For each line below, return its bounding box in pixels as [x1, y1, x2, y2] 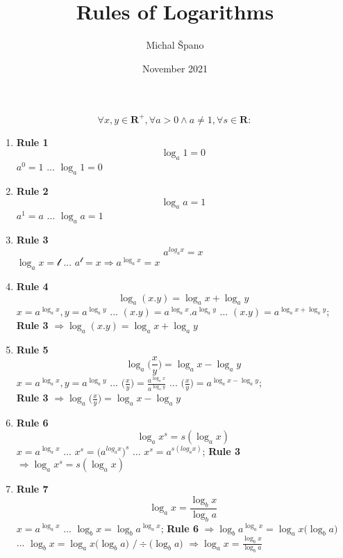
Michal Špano [146, 38, 204, 52]
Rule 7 [16, 481, 49, 496]
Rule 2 [16, 184, 49, 198]
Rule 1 [16, 134, 49, 149]
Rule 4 [16, 279, 49, 294]
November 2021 [142, 61, 208, 75]
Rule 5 [16, 342, 49, 356]
